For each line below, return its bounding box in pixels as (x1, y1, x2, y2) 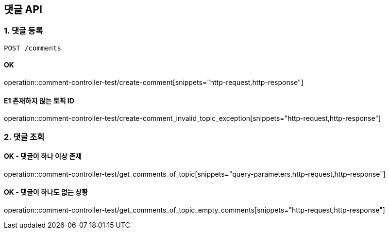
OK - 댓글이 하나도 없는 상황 (4, 188, 88, 197)
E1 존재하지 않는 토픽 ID (4, 96, 74, 105)
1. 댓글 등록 (4, 26, 43, 36)
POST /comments (4, 44, 62, 52)
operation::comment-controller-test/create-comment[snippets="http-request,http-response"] (4, 78, 304, 87)
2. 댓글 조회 (4, 132, 45, 142)
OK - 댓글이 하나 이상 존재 (4, 152, 82, 161)
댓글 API (4, 3, 42, 16)
